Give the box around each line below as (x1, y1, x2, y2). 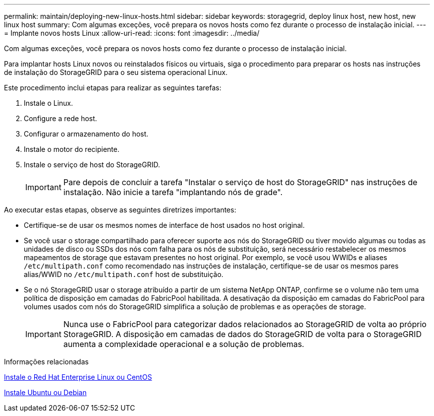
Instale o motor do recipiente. (24, 145, 119, 153)
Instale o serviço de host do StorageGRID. (24, 160, 160, 169)
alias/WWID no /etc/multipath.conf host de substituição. (24, 270, 223, 278)
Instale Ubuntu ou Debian (4, 388, 87, 397)
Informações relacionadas (4, 357, 89, 366)
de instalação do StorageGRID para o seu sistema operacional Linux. (4, 68, 228, 76)
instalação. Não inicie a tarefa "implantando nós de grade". (63, 187, 283, 197)
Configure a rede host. (24, 114, 97, 123)
